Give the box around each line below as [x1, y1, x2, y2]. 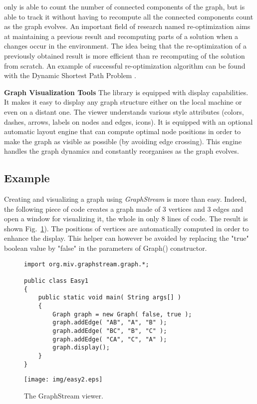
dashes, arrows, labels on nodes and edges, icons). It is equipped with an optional [4, 116, 253, 127]
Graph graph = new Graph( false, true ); [52, 310, 192, 318]
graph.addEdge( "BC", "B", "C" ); [52, 327, 167, 334]
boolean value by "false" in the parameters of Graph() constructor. [4, 243, 207, 253]
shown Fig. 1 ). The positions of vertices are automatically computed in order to [4, 223, 249, 233]
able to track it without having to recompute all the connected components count [4, 11, 254, 22]
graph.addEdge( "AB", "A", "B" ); [52, 319, 167, 326]
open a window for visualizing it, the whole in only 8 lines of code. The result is [4, 213, 248, 224]
